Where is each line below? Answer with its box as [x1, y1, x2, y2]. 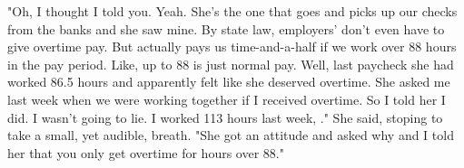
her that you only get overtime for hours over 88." [7, 143, 284, 162]
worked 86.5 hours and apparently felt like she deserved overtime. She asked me [7, 72, 450, 91]
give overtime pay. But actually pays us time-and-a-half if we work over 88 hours [7, 37, 457, 56]
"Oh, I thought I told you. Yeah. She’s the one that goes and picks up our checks [7, 2, 458, 20]
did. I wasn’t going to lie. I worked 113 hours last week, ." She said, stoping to [7, 107, 443, 126]
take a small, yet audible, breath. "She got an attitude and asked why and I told [7, 126, 454, 145]
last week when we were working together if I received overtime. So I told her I [7, 89, 446, 108]
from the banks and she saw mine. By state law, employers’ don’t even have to [7, 19, 445, 38]
